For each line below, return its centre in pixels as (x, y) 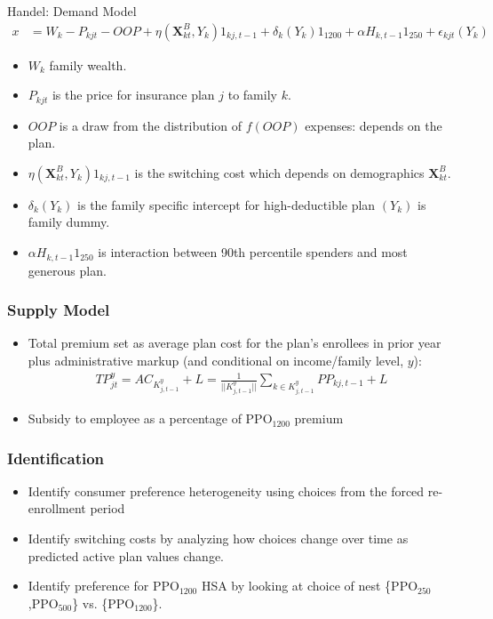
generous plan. (67, 270)
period (107, 508)
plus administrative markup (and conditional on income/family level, (216, 360)
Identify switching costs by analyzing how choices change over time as (218, 539)
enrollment (57, 508)
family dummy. (69, 222)
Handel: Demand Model (72, 11)
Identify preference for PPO (103, 586)
